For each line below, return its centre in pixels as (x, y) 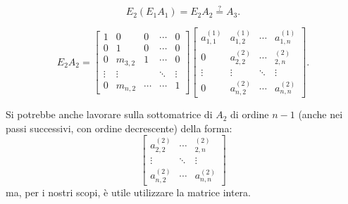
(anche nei (321, 114)
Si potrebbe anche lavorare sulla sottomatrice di (109, 114)
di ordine (250, 114)
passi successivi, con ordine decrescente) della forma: (119, 128)
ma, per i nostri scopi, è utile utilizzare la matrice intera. (128, 192)
